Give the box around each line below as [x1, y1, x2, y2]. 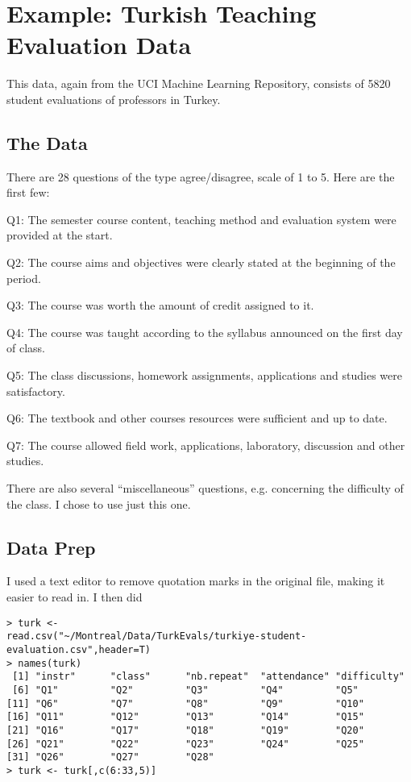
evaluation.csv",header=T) [6, 643, 151, 655]
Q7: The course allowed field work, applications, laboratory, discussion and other [6, 436, 405, 453]
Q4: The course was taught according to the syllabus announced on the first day [6, 323, 403, 340]
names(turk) [18, 657, 82, 669]
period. [6, 269, 41, 286]
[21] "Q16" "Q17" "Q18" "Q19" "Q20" [6, 724, 364, 736]
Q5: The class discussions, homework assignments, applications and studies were [6, 367, 402, 384]
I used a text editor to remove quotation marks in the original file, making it [6, 572, 385, 589]
